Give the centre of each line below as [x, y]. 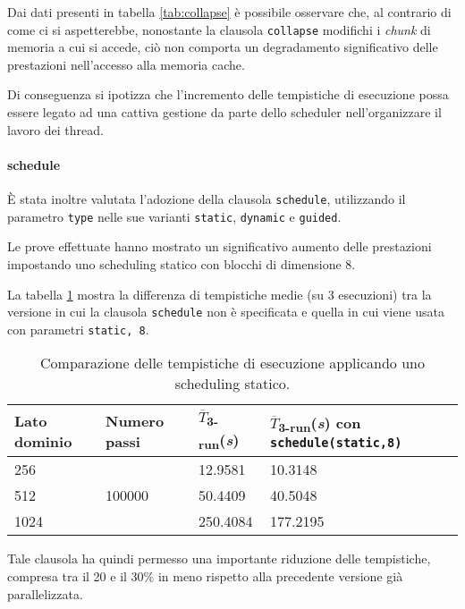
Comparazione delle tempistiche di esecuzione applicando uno [232, 363]
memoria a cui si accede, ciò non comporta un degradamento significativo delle [223, 47]
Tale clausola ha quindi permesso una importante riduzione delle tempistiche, [219, 558]
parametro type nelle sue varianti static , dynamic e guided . [174, 216]
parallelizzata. [45, 593]
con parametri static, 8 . [78, 329]
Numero [135, 420]
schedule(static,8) [336, 442]
